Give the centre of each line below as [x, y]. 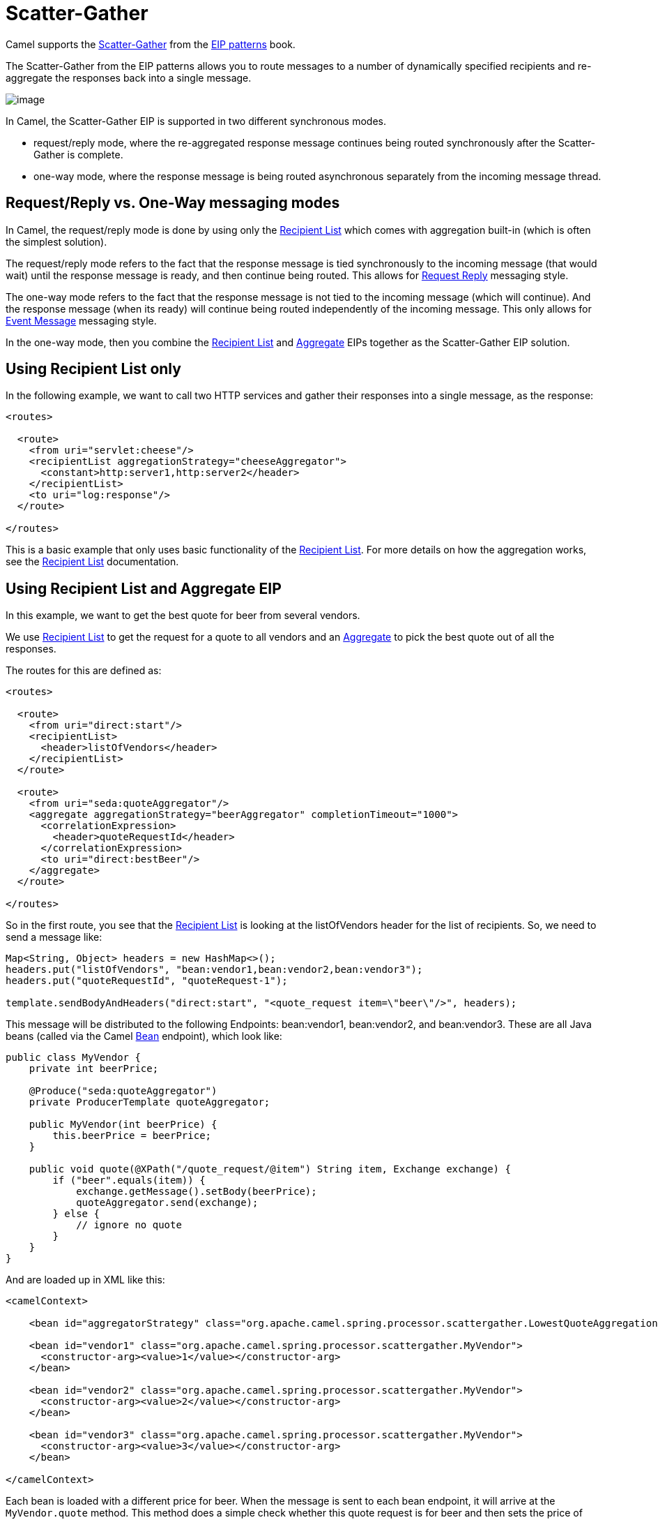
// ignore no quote [129, 1225]
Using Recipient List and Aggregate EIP [144, 588]
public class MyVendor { [73, 1058]
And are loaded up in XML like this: [85, 1280]
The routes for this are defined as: [84, 671]
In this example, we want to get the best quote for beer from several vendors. [183, 616]
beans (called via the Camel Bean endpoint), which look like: [144, 1036]
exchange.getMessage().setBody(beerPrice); [197, 1192]
